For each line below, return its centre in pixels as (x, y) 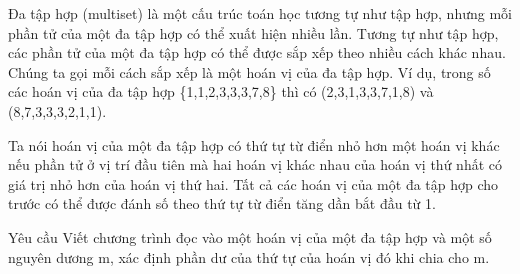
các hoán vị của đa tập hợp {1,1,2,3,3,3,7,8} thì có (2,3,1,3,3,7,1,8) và (221, 91)
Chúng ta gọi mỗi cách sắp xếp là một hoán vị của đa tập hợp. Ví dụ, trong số (249, 71)
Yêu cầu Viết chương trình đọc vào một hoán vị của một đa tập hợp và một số (250, 236)
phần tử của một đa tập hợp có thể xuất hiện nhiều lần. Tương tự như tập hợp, (253, 32)
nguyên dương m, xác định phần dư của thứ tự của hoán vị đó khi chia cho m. (249, 256)
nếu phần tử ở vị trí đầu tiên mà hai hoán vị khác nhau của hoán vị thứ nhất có (255, 164)
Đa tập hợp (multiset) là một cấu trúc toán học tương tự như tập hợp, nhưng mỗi (260, 13)
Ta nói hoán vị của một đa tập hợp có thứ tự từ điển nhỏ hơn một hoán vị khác (254, 144)
